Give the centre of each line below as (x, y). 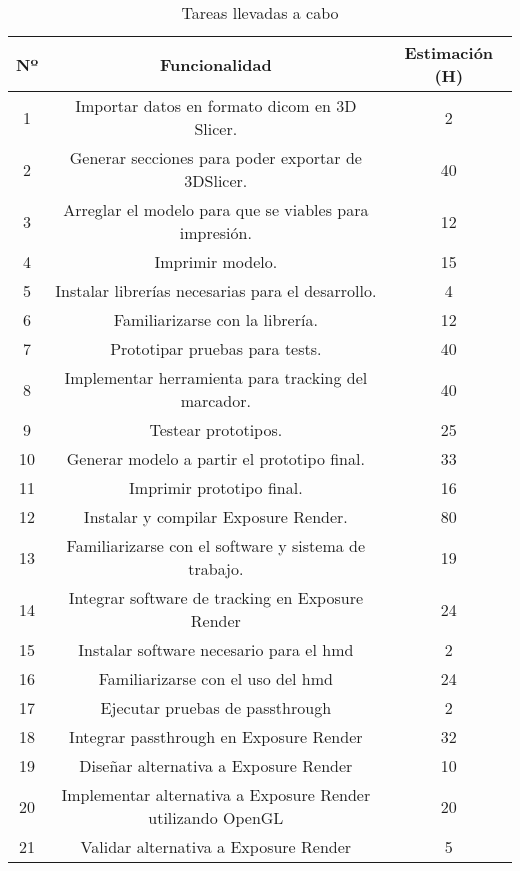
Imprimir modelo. (216, 261)
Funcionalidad (215, 64)
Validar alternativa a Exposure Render (216, 846)
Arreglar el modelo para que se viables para (216, 209)
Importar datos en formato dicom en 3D (216, 105)
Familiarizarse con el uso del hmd (215, 678)
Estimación (449, 52)
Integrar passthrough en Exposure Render (216, 736)
